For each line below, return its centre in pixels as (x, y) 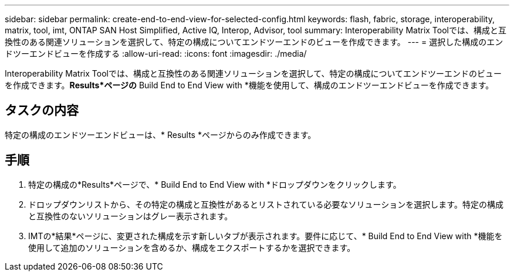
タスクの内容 (42, 111)
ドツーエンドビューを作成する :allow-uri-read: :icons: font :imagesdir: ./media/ (156, 54)
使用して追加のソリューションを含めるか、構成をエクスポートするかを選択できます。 (192, 247)
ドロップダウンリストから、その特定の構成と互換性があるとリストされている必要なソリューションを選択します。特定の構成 (266, 204)
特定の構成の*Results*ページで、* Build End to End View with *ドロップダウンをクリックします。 (215, 184)
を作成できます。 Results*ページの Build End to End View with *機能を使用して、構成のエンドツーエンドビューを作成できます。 (249, 85)
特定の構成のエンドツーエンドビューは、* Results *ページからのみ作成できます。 (160, 134)
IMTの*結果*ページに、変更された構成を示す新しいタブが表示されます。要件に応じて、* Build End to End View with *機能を (266, 236)
